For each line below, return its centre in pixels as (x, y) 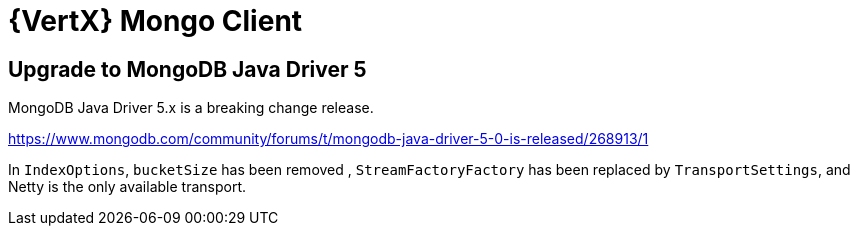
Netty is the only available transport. (127, 187)
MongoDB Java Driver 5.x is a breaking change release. (191, 108)
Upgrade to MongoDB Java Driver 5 (187, 69)
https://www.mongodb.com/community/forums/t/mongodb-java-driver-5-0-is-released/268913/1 (328, 139)
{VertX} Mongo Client (155, 21)
